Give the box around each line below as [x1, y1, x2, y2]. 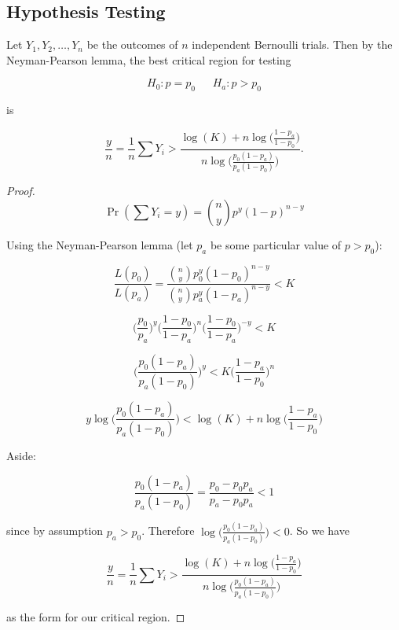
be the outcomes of [86, 36, 178, 53]
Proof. [6, 182, 35, 199]
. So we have [289, 522, 350, 539]
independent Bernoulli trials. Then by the [192, 36, 393, 53]
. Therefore [141, 522, 195, 539]
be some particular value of [210, 236, 342, 252]
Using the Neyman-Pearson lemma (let [6, 236, 193, 252]
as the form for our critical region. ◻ [6, 608, 185, 624]
